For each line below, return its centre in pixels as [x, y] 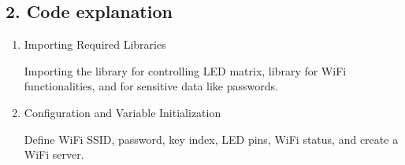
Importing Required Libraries [95, 44]
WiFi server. [54, 154]
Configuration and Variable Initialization [123, 112]
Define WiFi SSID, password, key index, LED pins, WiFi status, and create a [211, 139]
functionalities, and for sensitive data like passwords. [151, 86]
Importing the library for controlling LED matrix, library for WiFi [185, 70]
